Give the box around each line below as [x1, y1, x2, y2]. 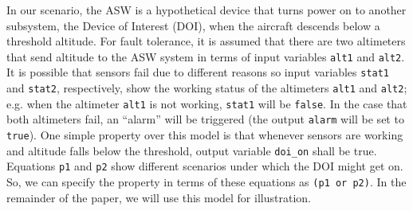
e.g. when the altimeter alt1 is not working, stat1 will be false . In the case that [6, 95, 407, 111]
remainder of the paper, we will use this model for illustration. [6, 189, 311, 205]
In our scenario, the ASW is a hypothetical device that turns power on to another [6, 2, 407, 18]
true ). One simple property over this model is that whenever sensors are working [6, 127, 403, 143]
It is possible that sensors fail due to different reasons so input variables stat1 [6, 64, 390, 80]
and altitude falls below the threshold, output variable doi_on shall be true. [6, 142, 377, 158]
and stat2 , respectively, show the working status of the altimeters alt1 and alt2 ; [6, 80, 407, 96]
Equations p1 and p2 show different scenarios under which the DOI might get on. [6, 158, 403, 174]
